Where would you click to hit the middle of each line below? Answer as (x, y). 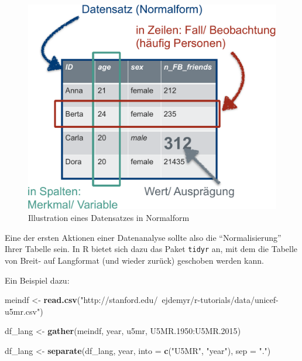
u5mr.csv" (23, 311)
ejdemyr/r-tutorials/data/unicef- (220, 300)
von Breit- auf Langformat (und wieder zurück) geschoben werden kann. (134, 260)
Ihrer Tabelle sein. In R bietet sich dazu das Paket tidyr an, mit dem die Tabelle (151, 249)
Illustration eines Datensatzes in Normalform (109, 218)
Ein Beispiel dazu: (37, 280)
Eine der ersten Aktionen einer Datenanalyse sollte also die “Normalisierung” (143, 237)
